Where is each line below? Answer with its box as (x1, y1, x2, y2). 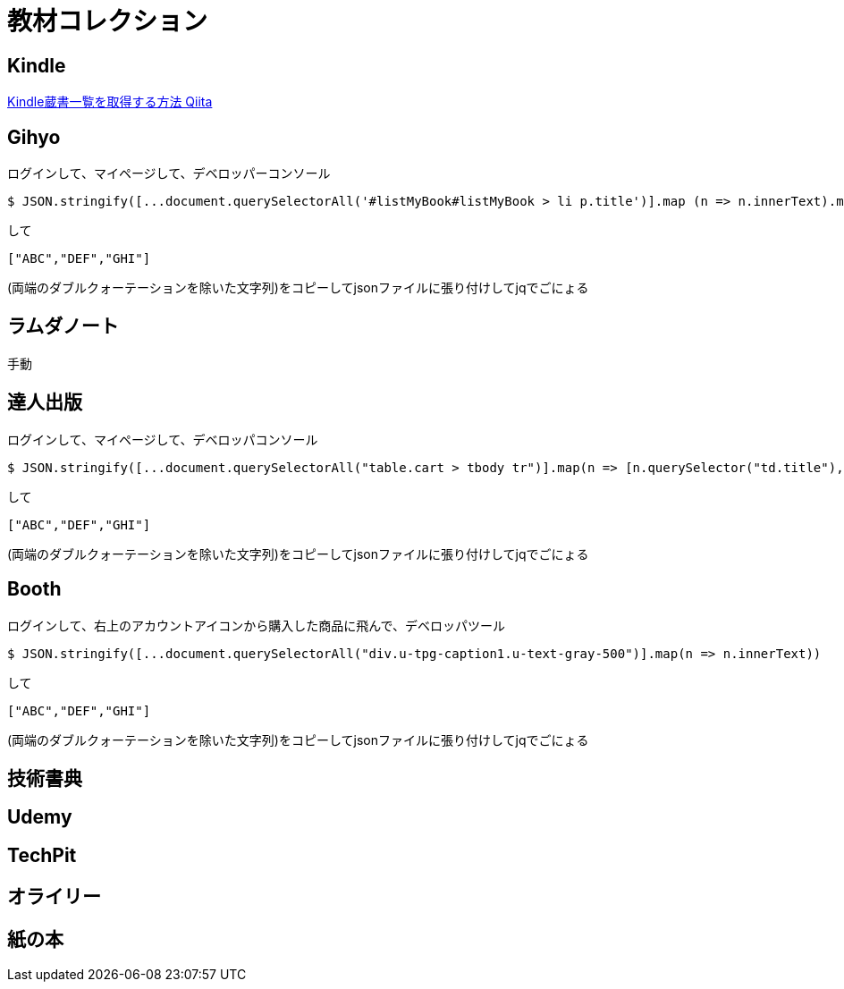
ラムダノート (7, 315, 119, 338)
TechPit (7, 843, 77, 866)
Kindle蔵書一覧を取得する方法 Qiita (7, 94, 213, 110)
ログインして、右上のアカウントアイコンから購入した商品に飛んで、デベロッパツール (7, 617, 505, 633)
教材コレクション (7, 6, 208, 37)
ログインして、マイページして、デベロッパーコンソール (7, 165, 331, 182)
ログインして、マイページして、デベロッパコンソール (7, 431, 318, 447)
